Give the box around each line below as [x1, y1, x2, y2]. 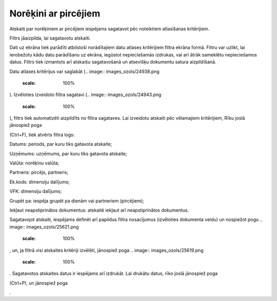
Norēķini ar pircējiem [9, 8, 101, 19]
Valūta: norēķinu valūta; [9, 160, 60, 166]
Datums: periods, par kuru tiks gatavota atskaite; [9, 141, 112, 147]
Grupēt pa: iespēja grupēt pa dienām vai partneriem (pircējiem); [9, 198, 145, 204]
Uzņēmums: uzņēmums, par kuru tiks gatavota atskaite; [9, 150, 128, 157]
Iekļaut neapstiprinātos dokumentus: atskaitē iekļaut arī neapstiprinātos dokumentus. [9, 207, 189, 213]
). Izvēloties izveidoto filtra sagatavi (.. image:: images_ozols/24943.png [9, 91, 162, 98]
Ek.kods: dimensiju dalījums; [9, 179, 70, 185]
